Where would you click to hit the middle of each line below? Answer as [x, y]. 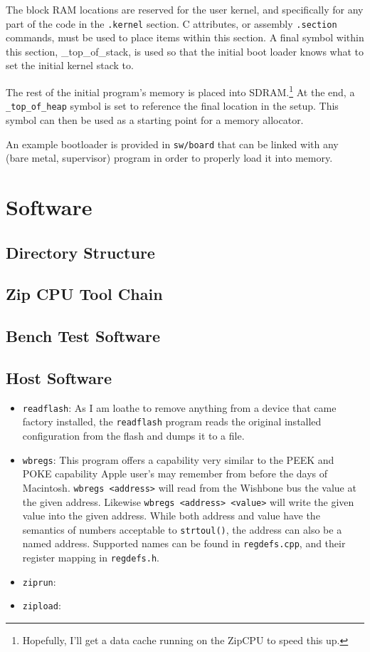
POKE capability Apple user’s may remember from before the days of [175, 474]
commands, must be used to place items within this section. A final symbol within [185, 37]
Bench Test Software [83, 336]
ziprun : [39, 581]
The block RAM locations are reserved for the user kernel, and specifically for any [185, 9]
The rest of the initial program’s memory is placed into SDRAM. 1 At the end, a [180, 91]
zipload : [42, 605]
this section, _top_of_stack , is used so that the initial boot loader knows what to [185, 51]
